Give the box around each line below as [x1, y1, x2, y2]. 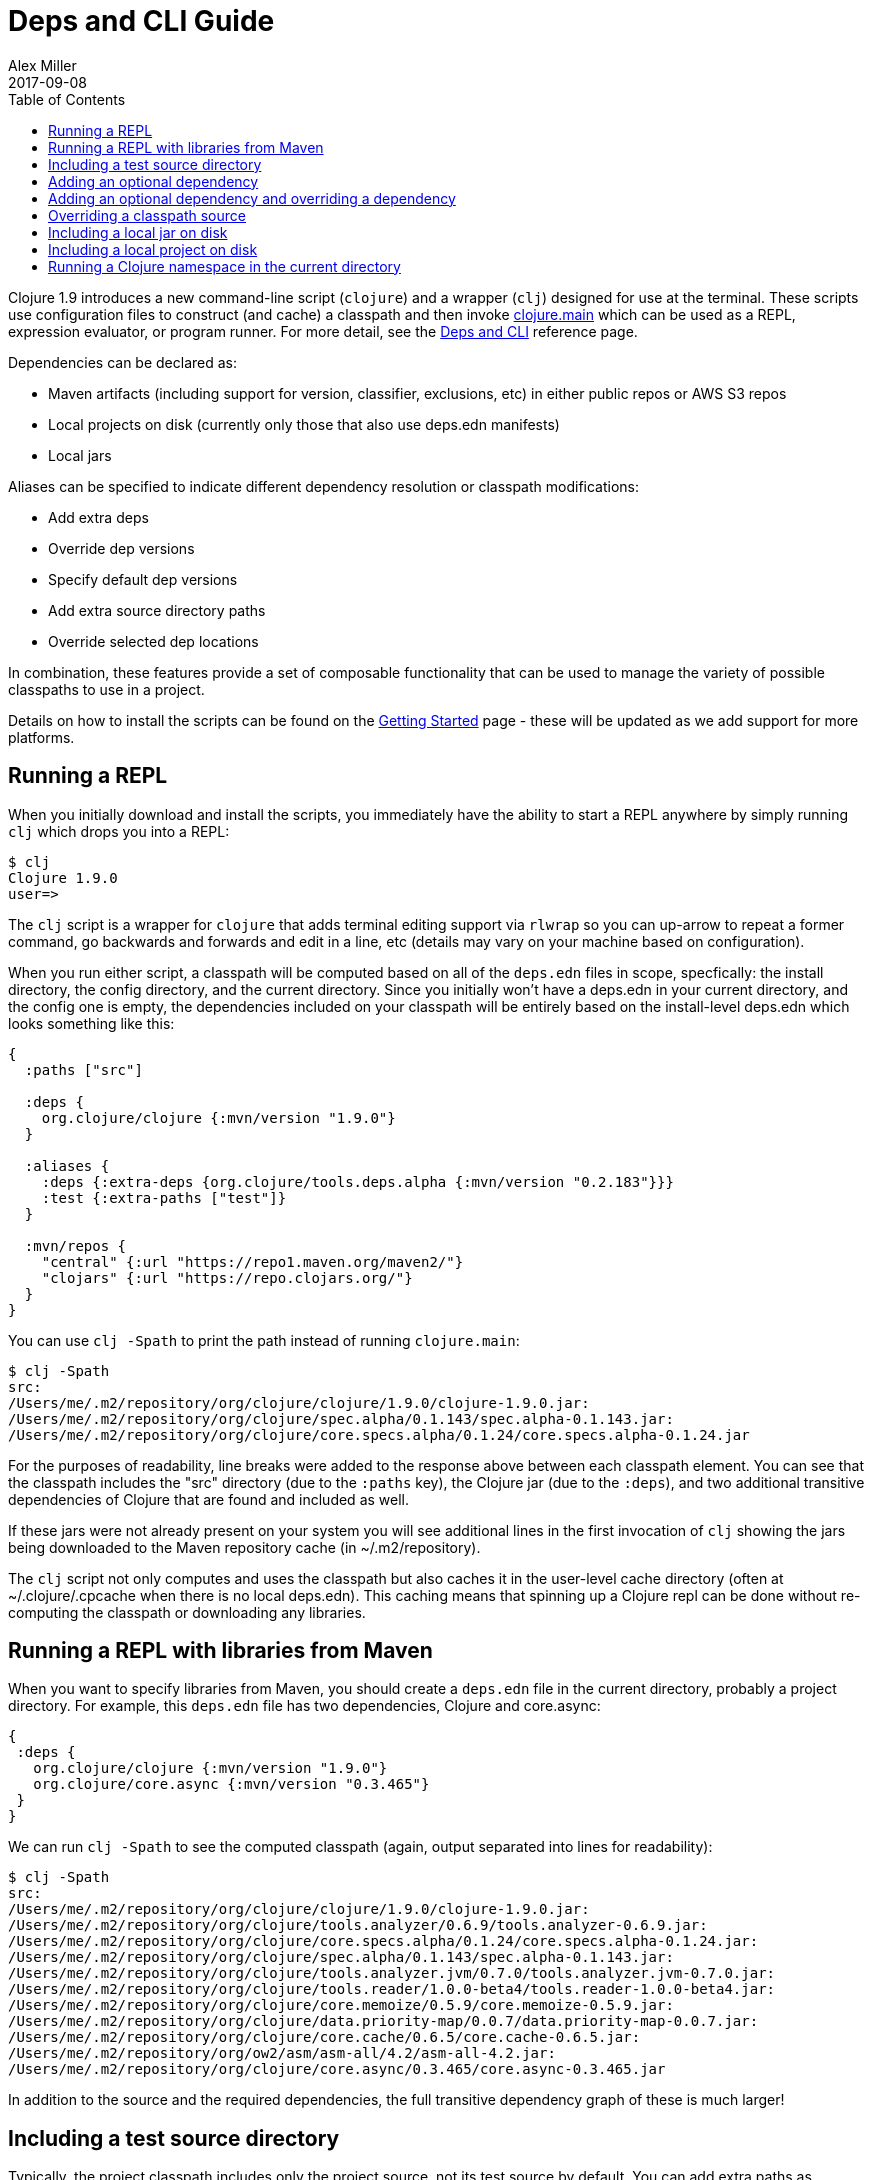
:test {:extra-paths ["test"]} [41, 1189, 287, 1206]
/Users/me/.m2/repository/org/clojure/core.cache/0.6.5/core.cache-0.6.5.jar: [8, 2029, 641, 2046]
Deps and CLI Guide [8, 4, 275, 38]
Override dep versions [48, 539, 195, 557]
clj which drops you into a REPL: [8, 822, 230, 840]
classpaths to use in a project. [8, 680, 205, 698]
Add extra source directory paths [48, 601, 266, 619]
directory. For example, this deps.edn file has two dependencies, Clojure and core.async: [8, 1697, 601, 1715]
